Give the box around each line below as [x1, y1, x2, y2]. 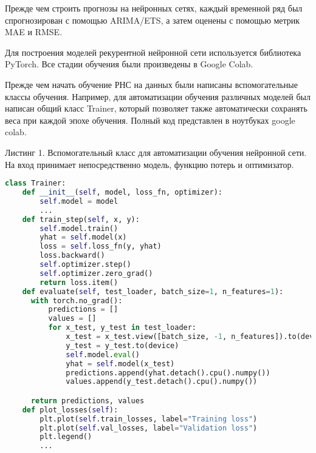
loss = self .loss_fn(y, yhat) [39, 242, 162, 251]
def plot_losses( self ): [22, 405, 118, 414]
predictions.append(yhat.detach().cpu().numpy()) [66, 368, 270, 377]
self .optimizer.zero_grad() [39, 269, 153, 278]
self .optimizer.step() [39, 260, 131, 269]
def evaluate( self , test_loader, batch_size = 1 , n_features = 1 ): [22, 287, 284, 296]
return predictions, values [30, 396, 145, 405]
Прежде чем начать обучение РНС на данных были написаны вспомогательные [5, 78, 298, 90]
